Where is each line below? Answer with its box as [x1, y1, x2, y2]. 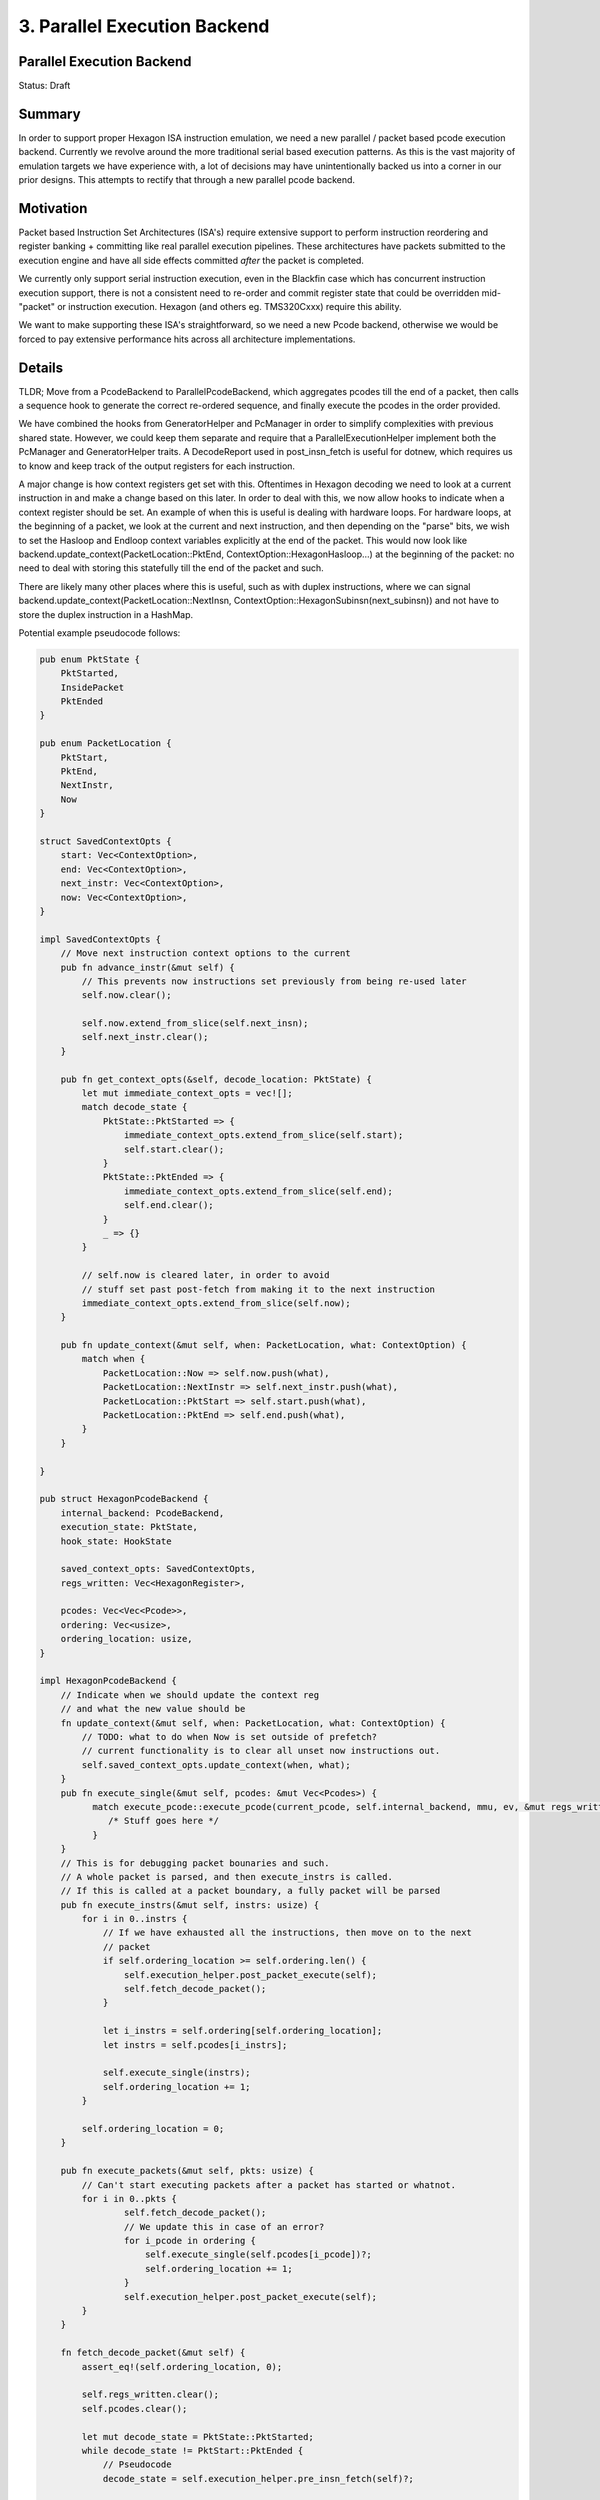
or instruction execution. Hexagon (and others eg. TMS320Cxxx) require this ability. [56, 301, 402, 312]
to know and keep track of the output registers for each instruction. [18, 460, 295, 472]
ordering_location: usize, [60, 1633, 194, 1645]
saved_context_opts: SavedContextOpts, [60, 1563, 257, 1575]
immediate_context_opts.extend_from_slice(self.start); [123, 1130, 404, 1141]
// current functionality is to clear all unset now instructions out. [81, 1745, 441, 1757]
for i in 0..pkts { [81, 2193, 177, 2204]
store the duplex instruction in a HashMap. [18, 608, 194, 620]
